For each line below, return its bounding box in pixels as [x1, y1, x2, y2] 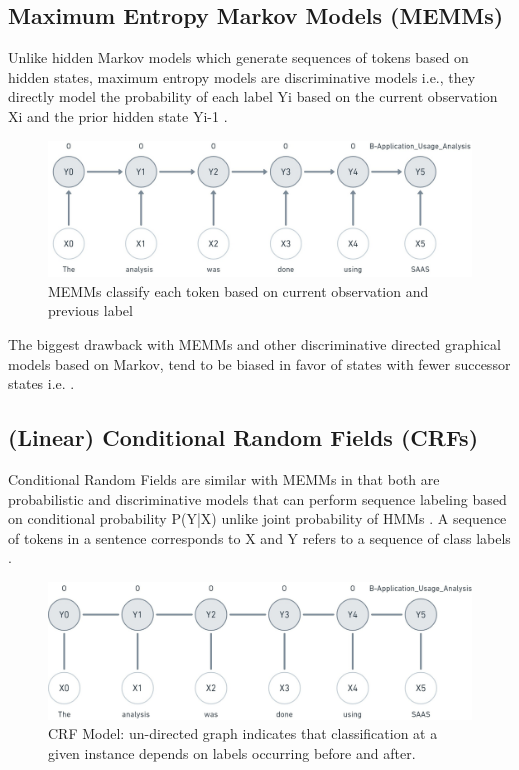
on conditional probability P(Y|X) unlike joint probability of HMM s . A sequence [8, 508, 507, 529]
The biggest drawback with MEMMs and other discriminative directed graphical [8, 334, 501, 354]
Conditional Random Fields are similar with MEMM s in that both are [8, 468, 440, 489]
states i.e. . [8, 373, 75, 394]
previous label [48, 300, 133, 321]
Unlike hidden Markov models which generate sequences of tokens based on [8, 47, 469, 68]
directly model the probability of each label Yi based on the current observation [8, 86, 498, 107]
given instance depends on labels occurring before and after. [48, 743, 416, 764]
